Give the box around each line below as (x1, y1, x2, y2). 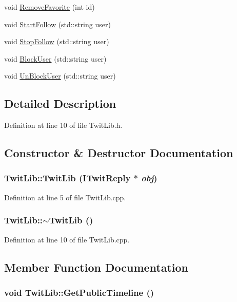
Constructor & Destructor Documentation (4, 145, 233, 161)
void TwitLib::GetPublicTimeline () (4, 286, 154, 298)
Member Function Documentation (4, 259, 189, 275)
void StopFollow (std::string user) (4, 36, 109, 47)
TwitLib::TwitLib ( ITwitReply (4, 172, 131, 184)
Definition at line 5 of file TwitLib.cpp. (4, 192, 126, 202)
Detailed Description (4, 96, 116, 111)
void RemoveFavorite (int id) (4, 2, 95, 12)
